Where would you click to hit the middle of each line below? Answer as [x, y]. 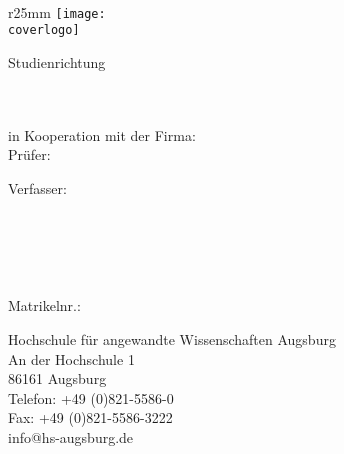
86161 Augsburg [57, 378]
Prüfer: [29, 154]
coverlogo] [44, 30]
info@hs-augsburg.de [71, 437]
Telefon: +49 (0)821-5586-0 [91, 397]
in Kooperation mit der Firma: [102, 134]
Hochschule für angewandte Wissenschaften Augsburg [172, 339]
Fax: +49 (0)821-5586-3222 [90, 417]
